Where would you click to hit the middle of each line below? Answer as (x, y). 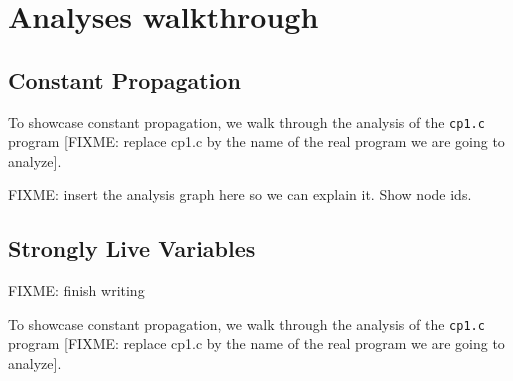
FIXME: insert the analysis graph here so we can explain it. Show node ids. (240, 194)
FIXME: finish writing (76, 290)
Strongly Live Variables (132, 248)
